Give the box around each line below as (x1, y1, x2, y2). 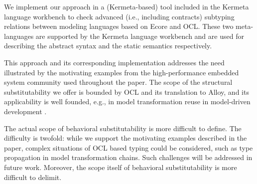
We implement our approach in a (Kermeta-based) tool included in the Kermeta (4, 1, 249, 11)
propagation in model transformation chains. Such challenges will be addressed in (4, 152, 253, 163)
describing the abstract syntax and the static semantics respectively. (4, 40, 212, 51)
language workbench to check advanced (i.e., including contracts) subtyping (4, 11, 235, 21)
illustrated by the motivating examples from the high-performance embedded (4, 67, 239, 77)
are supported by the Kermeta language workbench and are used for (35, 30, 244, 41)
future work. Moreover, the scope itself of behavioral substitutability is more (4, 162, 237, 172)
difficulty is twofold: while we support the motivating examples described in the (4, 133, 247, 143)
